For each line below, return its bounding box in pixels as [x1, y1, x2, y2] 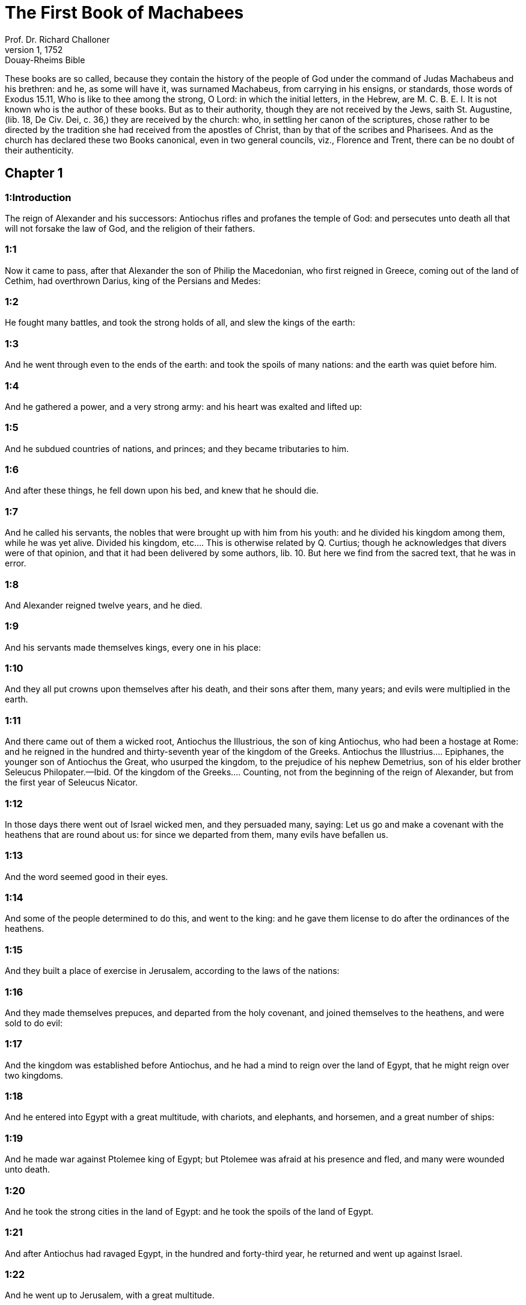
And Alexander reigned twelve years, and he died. [5, 600, 203, 610]
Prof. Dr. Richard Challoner [5, 34, 110, 45]
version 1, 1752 [5, 44, 63, 55]
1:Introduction [5, 191, 72, 203]
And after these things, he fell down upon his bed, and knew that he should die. [5, 485, 319, 496]
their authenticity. [5, 144, 74, 155]
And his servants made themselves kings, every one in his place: [5, 642, 261, 652]
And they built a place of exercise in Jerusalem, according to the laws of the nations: [5, 966, 340, 976]
